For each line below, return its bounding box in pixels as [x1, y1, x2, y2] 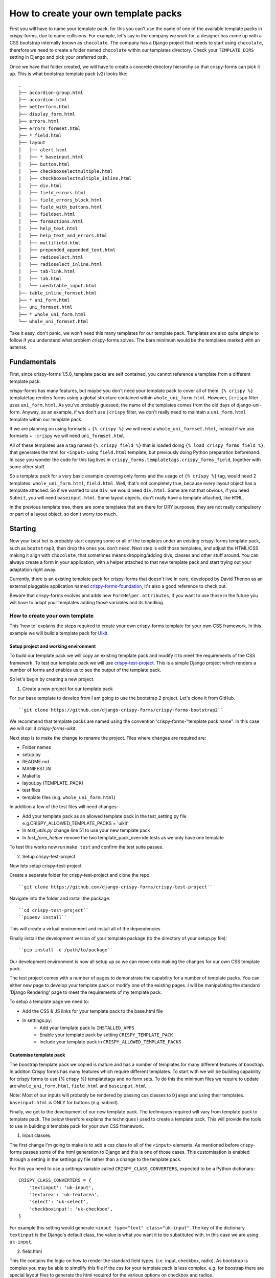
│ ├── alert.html [18, 147, 67, 153]
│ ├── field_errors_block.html [18, 197, 102, 203]
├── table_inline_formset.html [18, 290, 97, 296]
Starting [9, 524, 36, 533]
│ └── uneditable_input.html [18, 283, 97, 289]
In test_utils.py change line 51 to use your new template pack [22, 827, 150, 833]
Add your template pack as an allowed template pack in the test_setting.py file [22, 813, 187, 819]
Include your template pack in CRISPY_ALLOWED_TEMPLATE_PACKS [39, 1039, 181, 1045]
